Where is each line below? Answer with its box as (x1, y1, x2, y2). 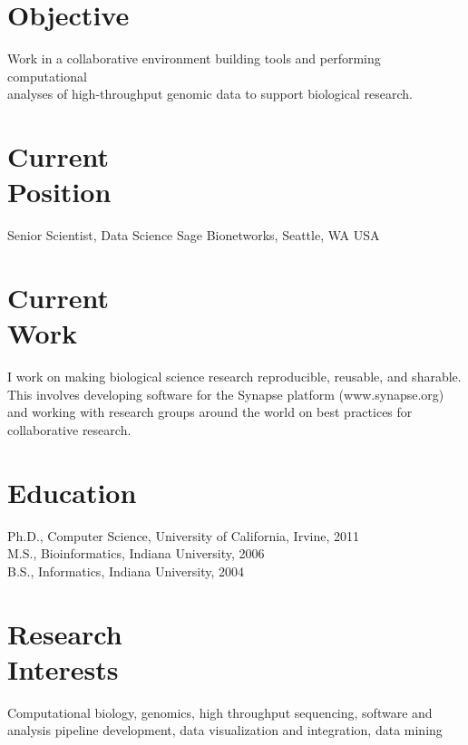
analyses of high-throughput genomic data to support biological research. (7, 84, 413, 103)
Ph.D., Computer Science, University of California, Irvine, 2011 (7, 526, 359, 545)
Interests (7, 650, 119, 687)
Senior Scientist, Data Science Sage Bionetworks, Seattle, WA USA (7, 226, 380, 245)
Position (7, 173, 112, 210)
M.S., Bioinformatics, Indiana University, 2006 (7, 544, 265, 563)
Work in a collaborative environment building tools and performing (7, 49, 381, 68)
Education (7, 473, 137, 510)
